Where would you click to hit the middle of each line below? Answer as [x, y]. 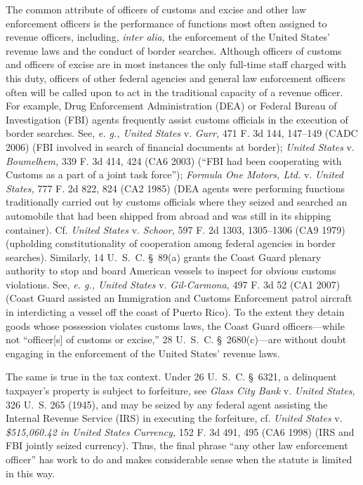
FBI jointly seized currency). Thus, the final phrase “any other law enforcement [177, 445]
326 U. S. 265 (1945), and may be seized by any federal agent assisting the [167, 404]
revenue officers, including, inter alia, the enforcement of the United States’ [168, 37]
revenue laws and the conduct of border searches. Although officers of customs [174, 50]
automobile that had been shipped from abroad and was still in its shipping [169, 215]
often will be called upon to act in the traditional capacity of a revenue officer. [174, 92]
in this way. [31, 473]
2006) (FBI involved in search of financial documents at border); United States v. [180, 146]
